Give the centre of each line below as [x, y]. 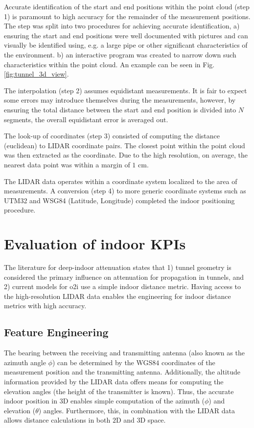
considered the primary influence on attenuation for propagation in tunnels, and [124, 277]
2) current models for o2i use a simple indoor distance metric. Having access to [123, 286]
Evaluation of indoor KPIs [95, 244]
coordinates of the [188, 362]
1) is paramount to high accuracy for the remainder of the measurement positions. [127, 16]
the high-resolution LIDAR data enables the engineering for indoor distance [117, 296]
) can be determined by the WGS [102, 362]
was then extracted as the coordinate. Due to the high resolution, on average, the [126, 155]
